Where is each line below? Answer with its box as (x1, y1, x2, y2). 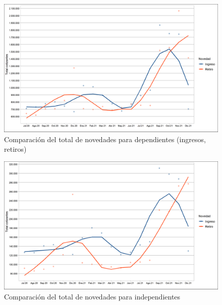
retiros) (4, 144, 27, 154)
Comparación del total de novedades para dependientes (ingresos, (4, 134, 206, 144)
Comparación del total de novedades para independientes (4, 291, 181, 301)
